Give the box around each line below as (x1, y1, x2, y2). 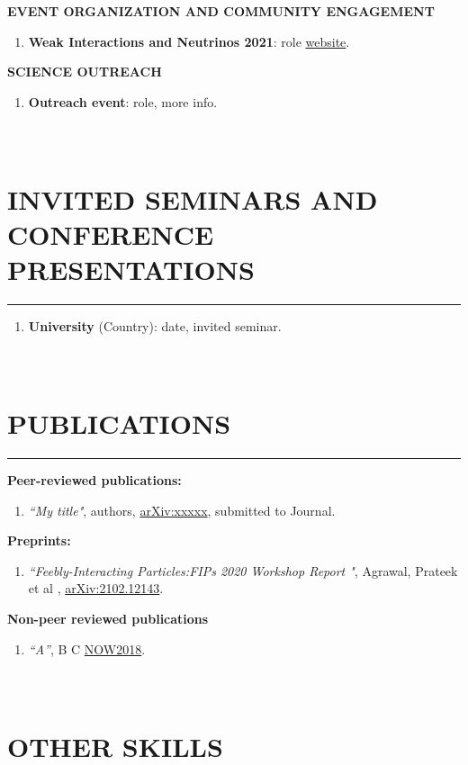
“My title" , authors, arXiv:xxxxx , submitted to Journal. (28, 500, 336, 519)
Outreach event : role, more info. (28, 92, 218, 111)
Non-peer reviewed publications (7, 608, 209, 627)
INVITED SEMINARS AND (7, 180, 378, 217)
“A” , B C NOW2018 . (28, 639, 146, 658)
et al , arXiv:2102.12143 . (28, 579, 164, 598)
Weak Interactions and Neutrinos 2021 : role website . (28, 31, 350, 50)
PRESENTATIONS (7, 251, 255, 288)
